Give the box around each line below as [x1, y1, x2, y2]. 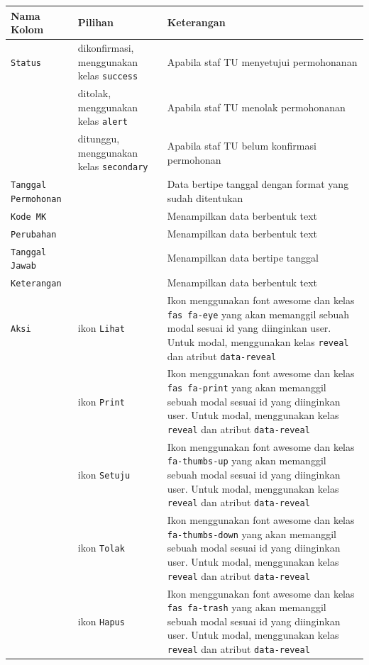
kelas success [77, 68, 138, 83]
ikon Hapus [77, 613, 125, 628]
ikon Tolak [77, 540, 125, 555]
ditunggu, [77, 131, 120, 146]
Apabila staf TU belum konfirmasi [167, 138, 316, 152]
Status [11, 57, 41, 68]
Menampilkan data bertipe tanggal [167, 250, 319, 265]
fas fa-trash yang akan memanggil [167, 600, 326, 615]
